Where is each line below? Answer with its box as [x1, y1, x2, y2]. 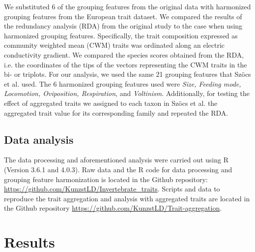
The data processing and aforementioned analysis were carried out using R [4, 155, 228, 165]
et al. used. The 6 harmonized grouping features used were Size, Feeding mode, [4, 78, 241, 89]
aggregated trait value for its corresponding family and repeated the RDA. [4, 107, 228, 118]
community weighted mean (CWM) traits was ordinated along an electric [4, 40, 225, 50]
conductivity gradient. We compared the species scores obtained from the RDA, [4, 49, 244, 60]
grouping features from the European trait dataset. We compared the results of [4, 11, 242, 21]
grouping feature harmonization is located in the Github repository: [4, 174, 208, 184]
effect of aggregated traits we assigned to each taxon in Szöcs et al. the [4, 97, 218, 108]
